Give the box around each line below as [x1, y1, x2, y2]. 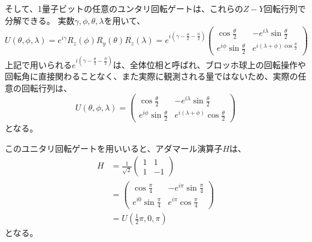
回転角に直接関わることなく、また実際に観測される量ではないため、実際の [5, 70, 298, 82]
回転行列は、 [21, 81, 72, 94]
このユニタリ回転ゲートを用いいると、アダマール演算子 [5, 142, 223, 154]
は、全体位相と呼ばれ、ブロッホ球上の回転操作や [113, 58, 306, 71]
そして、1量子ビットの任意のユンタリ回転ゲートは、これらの [5, 2, 243, 14]
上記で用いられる [5, 58, 72, 71]
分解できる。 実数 [5, 14, 75, 26]
